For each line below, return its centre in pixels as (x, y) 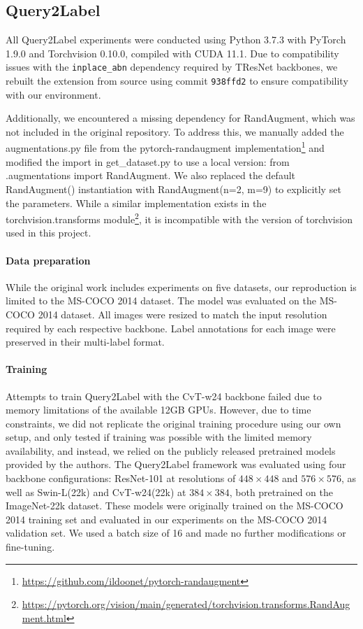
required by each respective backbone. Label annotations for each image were (171, 328)
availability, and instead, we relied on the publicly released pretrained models (171, 450)
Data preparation (48, 260)
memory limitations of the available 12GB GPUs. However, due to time (158, 410)
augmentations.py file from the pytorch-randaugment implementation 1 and (165, 147)
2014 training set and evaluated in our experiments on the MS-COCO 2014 (166, 519)
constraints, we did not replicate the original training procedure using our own (173, 423)
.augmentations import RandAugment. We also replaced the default (151, 175)
